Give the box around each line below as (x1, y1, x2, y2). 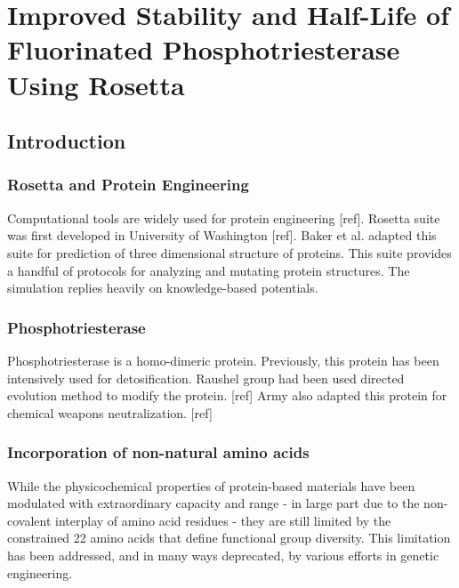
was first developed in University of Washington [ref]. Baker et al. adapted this (7, 226, 437, 245)
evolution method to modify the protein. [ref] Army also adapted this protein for (7, 386, 447, 405)
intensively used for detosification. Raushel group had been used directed (7, 368, 405, 387)
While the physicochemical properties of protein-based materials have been (7, 476, 415, 495)
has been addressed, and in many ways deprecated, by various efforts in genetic (7, 545, 439, 564)
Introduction (7, 127, 126, 155)
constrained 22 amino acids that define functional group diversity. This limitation (7, 528, 451, 547)
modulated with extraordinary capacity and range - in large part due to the (7, 494, 420, 512)
